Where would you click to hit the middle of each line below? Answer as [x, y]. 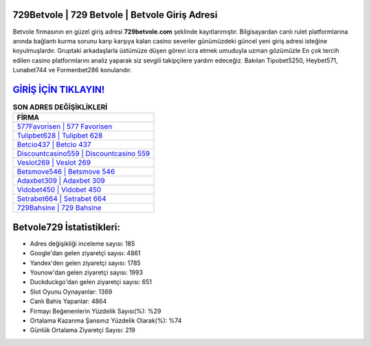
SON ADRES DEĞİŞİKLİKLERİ [60, 107]
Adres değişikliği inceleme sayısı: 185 [82, 244]
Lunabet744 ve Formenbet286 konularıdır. [72, 70]
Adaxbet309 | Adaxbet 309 [61, 181]
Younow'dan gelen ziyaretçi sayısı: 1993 [87, 272]
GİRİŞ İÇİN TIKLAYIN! [59, 89]
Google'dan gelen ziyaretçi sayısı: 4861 [85, 253]
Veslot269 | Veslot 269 [54, 163]
